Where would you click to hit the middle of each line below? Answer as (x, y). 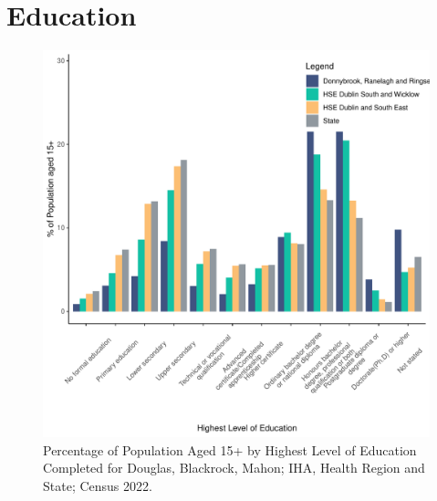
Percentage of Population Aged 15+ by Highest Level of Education (230, 449)
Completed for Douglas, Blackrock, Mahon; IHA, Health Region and (234, 468)
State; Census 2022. (98, 485)
